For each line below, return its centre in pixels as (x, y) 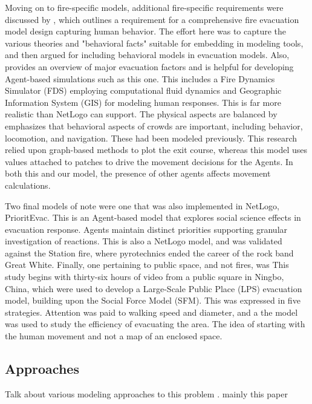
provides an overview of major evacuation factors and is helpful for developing (149, 66)
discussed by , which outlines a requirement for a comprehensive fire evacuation (152, 19)
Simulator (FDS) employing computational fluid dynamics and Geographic (143, 90)
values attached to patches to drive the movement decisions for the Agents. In (149, 161)
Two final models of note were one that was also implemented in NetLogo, (142, 205)
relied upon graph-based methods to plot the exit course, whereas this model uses (156, 150)
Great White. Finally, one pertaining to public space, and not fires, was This (147, 265)
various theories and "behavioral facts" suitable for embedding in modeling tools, (154, 43)
